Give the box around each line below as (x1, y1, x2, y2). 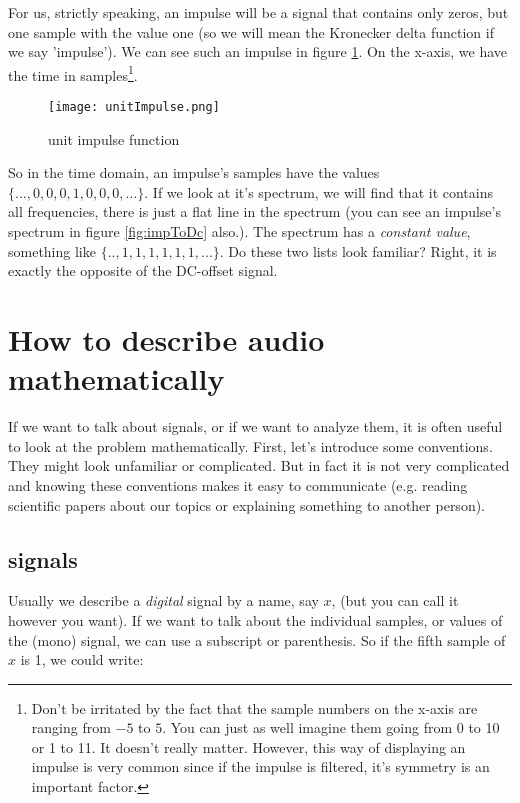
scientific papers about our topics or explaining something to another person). (8, 494, 486, 515)
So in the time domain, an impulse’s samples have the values (8, 162, 380, 183)
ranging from (31, 717, 111, 738)
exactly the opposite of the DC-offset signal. (8, 260, 278, 281)
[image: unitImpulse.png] (48, 100, 220, 115)
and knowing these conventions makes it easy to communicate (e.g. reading (8, 474, 468, 495)
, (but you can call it (331, 590, 459, 611)
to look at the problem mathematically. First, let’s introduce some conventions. (8, 435, 493, 456)
